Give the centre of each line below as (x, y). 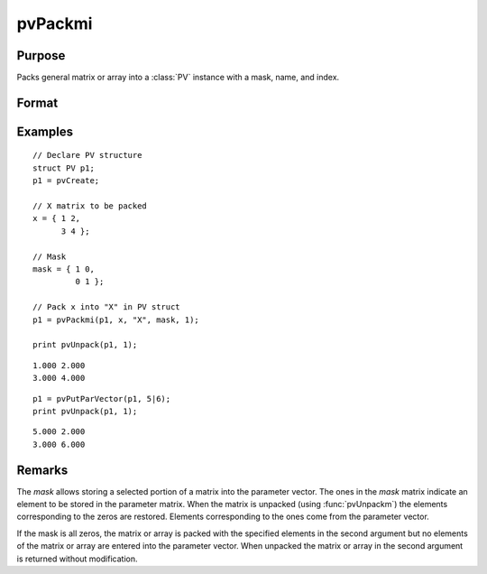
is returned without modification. (77, 559)
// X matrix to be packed (90, 206)
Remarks (42, 470)
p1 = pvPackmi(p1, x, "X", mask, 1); (116, 319)
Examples (45, 131)
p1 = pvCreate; (66, 181)
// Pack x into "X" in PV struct (106, 307)
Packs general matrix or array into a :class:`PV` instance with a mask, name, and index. (178, 78)
